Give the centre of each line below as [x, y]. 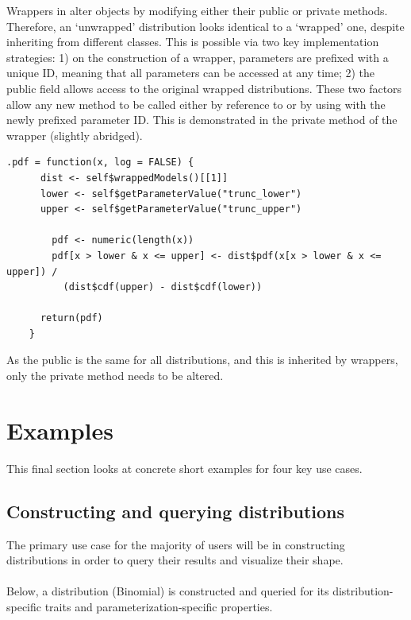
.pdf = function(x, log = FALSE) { [100, 163]
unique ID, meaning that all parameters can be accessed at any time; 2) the [191, 73]
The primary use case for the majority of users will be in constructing [176, 544]
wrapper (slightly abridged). [75, 135]
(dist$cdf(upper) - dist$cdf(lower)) [163, 287]
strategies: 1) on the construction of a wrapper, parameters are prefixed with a [198, 57]
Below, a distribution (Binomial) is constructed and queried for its [168, 591]
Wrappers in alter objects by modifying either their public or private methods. [197, 10]
